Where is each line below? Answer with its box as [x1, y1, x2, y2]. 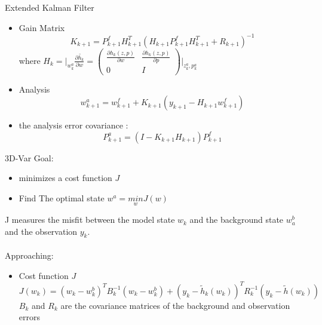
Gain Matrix [19, 21, 65, 33]
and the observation [5, 225, 78, 237]
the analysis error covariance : [19, 119, 128, 131]
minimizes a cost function [19, 171, 112, 184]
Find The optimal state [19, 191, 105, 204]
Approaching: [5, 249, 54, 262]
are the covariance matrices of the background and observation [60, 299, 290, 311]
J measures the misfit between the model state [5, 213, 175, 226]
